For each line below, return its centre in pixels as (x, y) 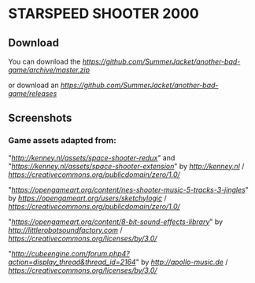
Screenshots (40, 118)
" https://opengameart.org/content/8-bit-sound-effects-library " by (115, 222)
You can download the (44, 61)
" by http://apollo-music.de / (182, 262)
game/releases (33, 94)
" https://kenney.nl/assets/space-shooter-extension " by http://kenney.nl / (126, 166)
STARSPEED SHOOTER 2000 (103, 14)
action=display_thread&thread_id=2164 (72, 262)
